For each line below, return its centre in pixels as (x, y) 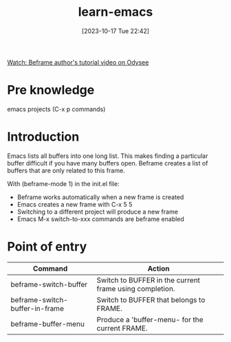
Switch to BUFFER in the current (148, 280)
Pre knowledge (51, 90)
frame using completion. (136, 288)
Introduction (43, 137)
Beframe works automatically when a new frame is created (100, 197)
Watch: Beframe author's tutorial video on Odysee (78, 62)
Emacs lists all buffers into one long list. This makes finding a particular (108, 156)
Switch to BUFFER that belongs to (151, 299)
